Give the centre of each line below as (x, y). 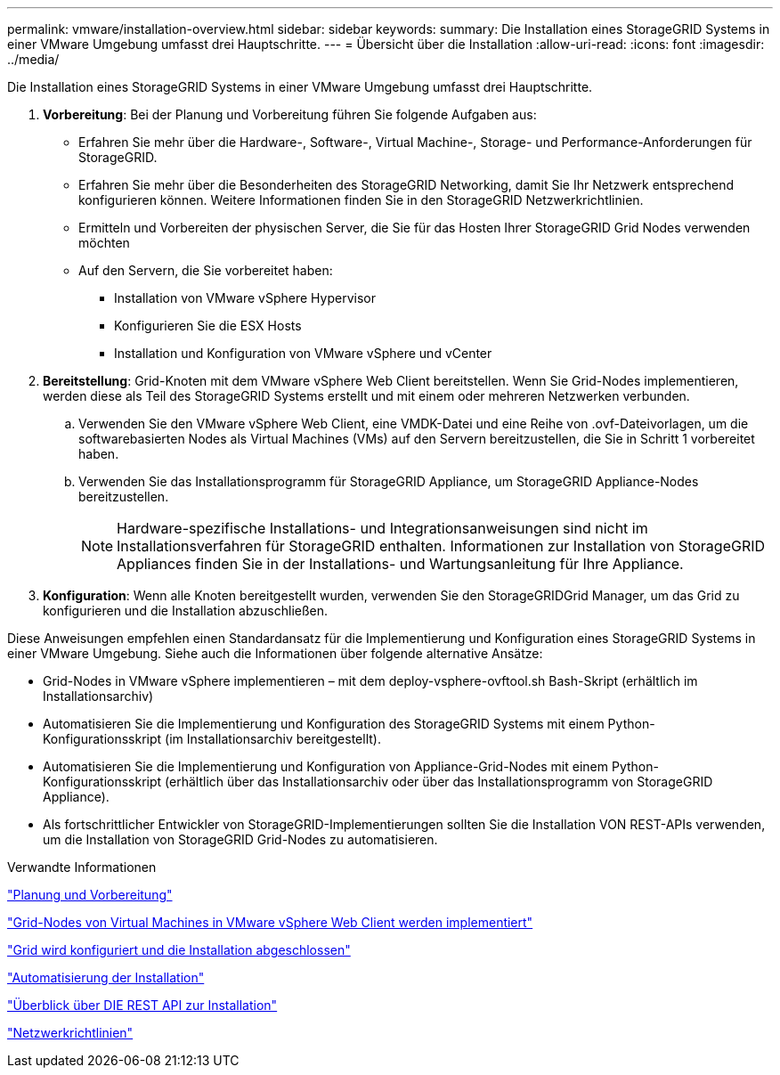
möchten (104, 243)
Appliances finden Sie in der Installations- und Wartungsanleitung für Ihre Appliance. (400, 564)
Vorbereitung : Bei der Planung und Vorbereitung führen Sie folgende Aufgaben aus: (290, 114)
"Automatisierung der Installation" (106, 977)
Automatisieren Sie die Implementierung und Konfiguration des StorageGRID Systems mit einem (324, 724)
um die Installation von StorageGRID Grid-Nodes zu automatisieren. (240, 839)
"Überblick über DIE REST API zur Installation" (142, 1005)
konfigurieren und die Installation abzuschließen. (186, 611)
